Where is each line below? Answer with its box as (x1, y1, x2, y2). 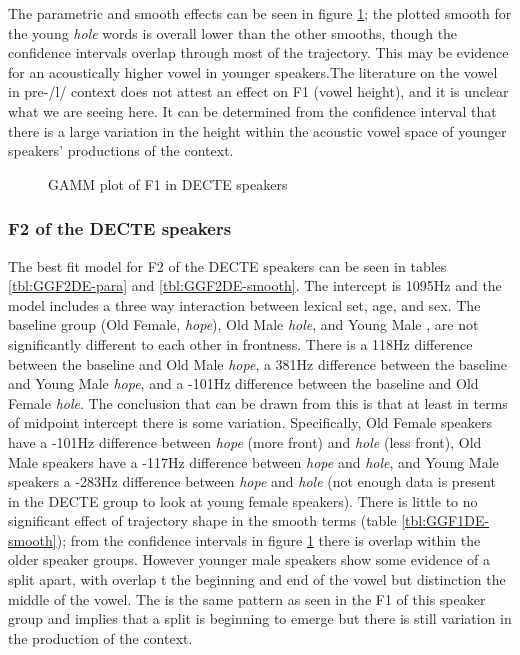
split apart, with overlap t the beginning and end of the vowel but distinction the (8, 569, 506, 590)
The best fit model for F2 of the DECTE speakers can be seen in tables (8, 255, 447, 276)
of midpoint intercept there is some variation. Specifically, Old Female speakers (8, 412, 493, 433)
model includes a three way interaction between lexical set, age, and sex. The (8, 294, 481, 315)
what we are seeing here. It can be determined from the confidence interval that (8, 100, 497, 121)
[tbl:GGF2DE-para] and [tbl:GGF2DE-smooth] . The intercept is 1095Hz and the (8, 275, 502, 296)
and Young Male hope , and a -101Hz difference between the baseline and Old (8, 373, 479, 394)
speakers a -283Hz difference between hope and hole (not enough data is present (8, 471, 496, 492)
